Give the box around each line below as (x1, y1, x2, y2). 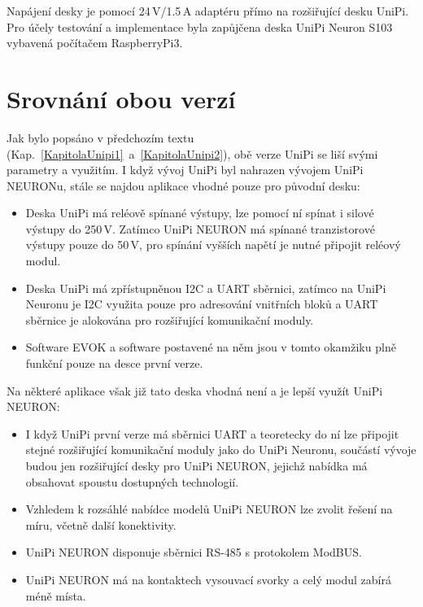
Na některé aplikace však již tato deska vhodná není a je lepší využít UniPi (7, 382, 383, 399)
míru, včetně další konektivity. (25, 516, 177, 533)
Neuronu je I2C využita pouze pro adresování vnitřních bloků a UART (25, 295, 378, 312)
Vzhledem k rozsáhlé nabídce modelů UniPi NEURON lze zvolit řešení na (25, 500, 393, 517)
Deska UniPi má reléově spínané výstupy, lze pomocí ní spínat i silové (25, 204, 374, 221)
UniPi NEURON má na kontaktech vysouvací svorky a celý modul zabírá (25, 570, 391, 587)
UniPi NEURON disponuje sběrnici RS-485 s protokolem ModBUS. (25, 544, 362, 561)
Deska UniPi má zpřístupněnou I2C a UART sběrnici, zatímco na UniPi (25, 279, 386, 296)
